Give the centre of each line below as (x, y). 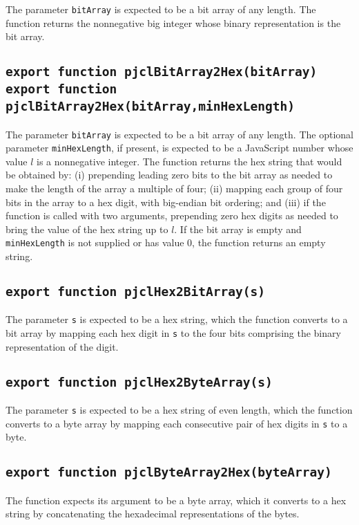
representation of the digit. (62, 346)
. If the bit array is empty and (238, 229)
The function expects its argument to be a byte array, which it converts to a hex (176, 500)
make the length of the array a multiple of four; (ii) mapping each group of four (174, 188)
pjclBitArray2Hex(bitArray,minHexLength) (150, 107)
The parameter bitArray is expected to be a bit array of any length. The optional (179, 134)
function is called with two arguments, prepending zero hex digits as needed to (172, 215)
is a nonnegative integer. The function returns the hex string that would (190, 161)
